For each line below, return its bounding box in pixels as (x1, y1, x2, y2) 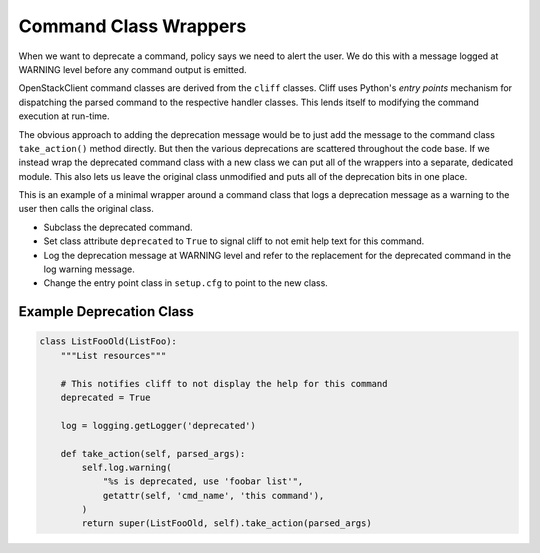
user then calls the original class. (18, 203, 155, 215)
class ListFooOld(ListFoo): (39, 336, 177, 347)
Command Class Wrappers (18, 15, 247, 37)
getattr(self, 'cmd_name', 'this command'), (102, 490, 325, 501)
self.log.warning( (81, 461, 172, 473)
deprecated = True (60, 391, 151, 403)
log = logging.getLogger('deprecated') (60, 420, 257, 431)
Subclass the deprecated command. (43, 221, 194, 233)
